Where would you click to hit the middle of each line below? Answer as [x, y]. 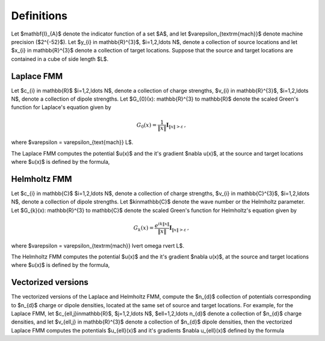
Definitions [39, 16]
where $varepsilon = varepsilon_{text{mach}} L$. [72, 142]
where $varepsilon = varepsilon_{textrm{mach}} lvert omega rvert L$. [98, 246]
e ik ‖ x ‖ [162, 225]
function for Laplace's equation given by [61, 107]
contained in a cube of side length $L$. [60, 59]
